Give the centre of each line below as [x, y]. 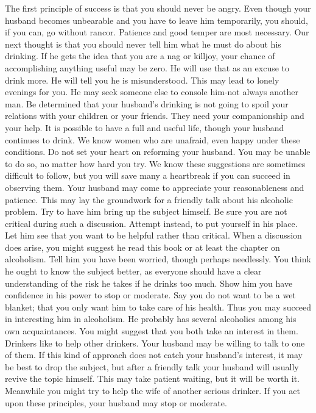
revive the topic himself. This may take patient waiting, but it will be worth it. [153, 379]
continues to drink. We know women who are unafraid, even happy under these [153, 139]
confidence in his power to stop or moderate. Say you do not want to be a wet [150, 295]
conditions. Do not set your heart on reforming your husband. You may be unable [158, 152]
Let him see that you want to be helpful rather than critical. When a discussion [153, 235]
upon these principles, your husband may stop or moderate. [116, 402]
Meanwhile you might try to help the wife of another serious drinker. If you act [153, 390]
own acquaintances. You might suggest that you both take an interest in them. [152, 331]
